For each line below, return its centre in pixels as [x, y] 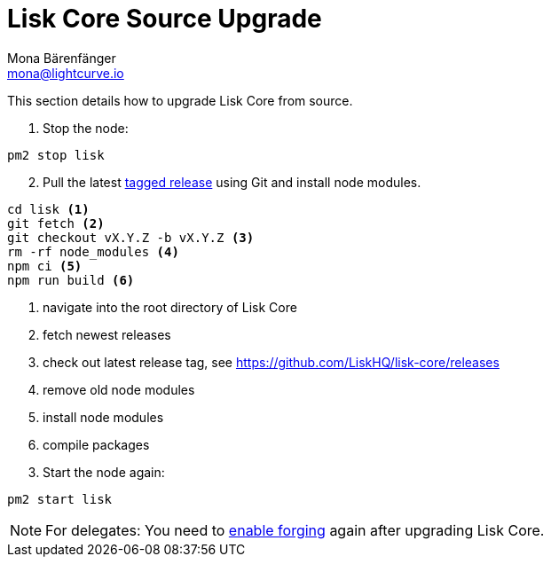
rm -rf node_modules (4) [93, 251]
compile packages [96, 444]
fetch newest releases [107, 334]
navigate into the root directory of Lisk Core [170, 307]
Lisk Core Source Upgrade [165, 19]
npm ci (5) [45, 266]
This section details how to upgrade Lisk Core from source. [180, 100]
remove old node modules [119, 389]
